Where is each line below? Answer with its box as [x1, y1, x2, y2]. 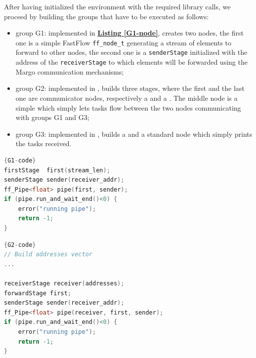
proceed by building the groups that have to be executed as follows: [4, 11, 209, 21]
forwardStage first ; [4, 289, 72, 297]
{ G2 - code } [4, 241, 36, 248]
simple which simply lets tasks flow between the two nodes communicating [15, 102, 241, 113]
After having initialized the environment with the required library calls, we [4, 1, 231, 11]
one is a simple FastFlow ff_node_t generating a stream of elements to [15, 37, 232, 47]
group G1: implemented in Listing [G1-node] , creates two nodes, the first [15, 28, 244, 38]
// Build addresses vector [4, 251, 92, 258]
